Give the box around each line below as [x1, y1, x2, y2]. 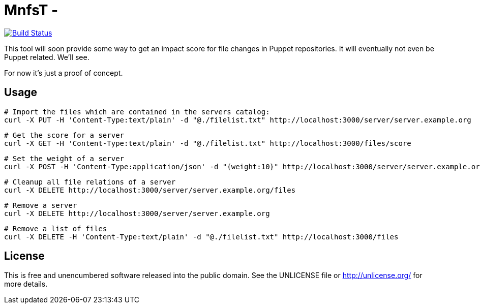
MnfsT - [4, 2, 58, 19]
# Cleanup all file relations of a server [4, 177, 176, 186]
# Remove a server [4, 201, 77, 209]
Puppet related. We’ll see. [4, 52, 89, 61]
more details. [4, 280, 48, 289]
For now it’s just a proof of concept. [4, 68, 123, 77]
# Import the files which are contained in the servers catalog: [4, 107, 270, 116]
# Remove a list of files [4, 224, 107, 233]
